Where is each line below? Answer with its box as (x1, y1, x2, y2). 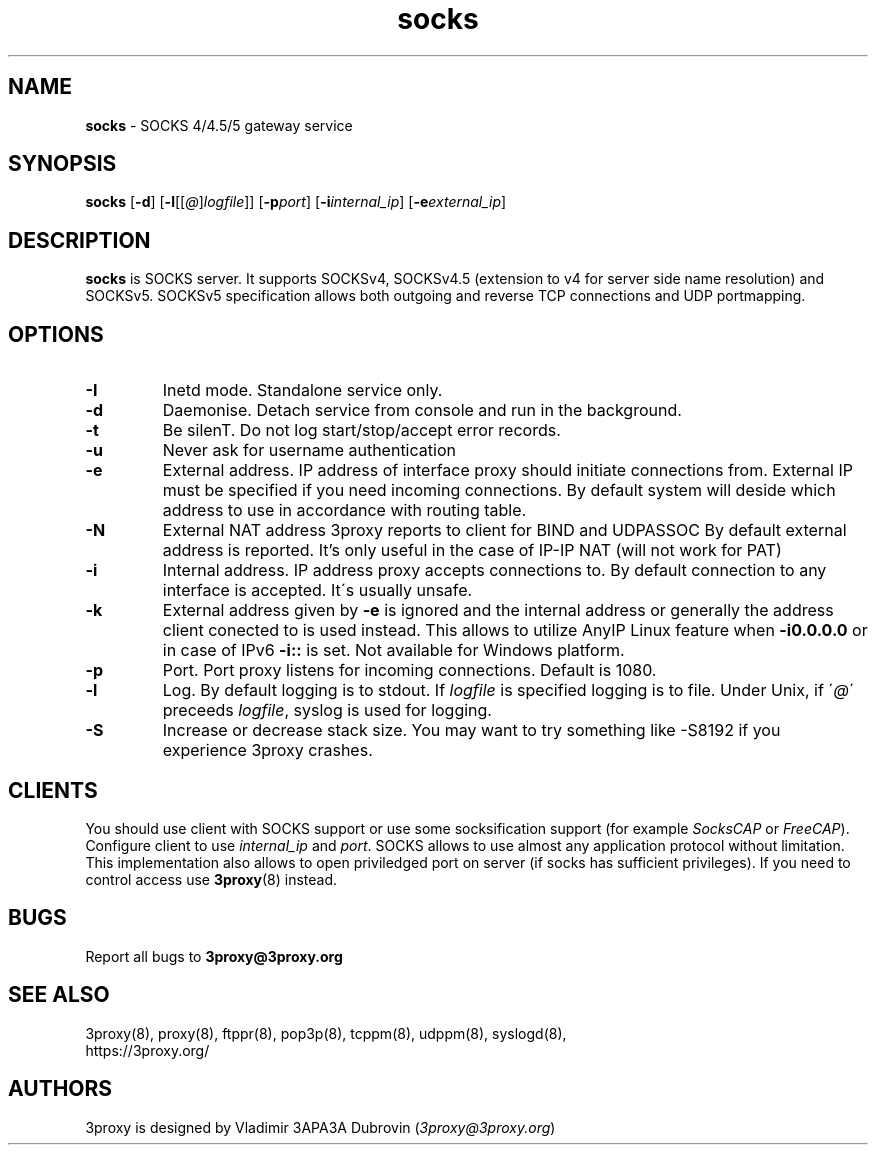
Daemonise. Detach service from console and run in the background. (162, 400, 682, 421)
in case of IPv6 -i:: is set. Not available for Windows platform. (162, 640, 625, 661)
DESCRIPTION (8, 227, 151, 253)
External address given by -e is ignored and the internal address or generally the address (162, 600, 834, 621)
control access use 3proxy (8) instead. (85, 870, 338, 888)
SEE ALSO (8, 982, 110, 1008)
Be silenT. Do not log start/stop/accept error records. (162, 420, 561, 441)
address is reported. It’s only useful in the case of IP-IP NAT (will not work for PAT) (162, 540, 782, 561)
